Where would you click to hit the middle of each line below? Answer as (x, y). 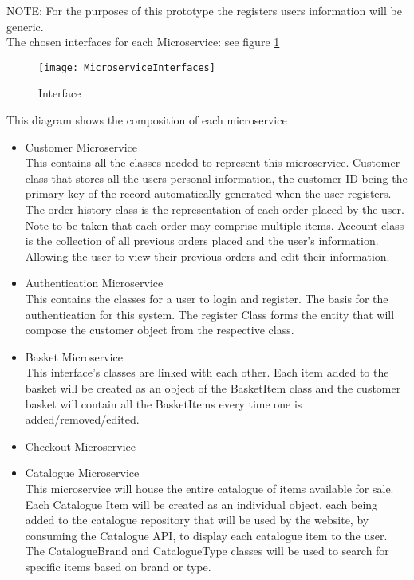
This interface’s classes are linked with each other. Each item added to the (207, 372)
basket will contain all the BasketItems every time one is (164, 403)
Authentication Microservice (94, 283)
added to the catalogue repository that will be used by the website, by (197, 520)
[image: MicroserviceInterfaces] (127, 67)
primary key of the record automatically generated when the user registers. (208, 193)
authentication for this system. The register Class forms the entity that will (210, 314)
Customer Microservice (81, 146)
